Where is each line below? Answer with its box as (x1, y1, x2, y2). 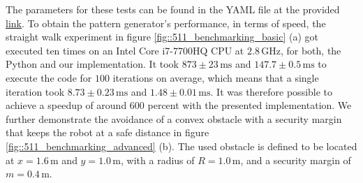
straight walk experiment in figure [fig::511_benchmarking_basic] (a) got (6, 29, 318, 44)
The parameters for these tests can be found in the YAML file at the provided (6, 2, 340, 16)
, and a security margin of (240, 152, 351, 167)
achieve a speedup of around (6, 98, 127, 112)
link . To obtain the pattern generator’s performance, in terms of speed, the (6, 15, 326, 30)
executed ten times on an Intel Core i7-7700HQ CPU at (6, 43, 244, 57)
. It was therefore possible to (210, 84, 333, 98)
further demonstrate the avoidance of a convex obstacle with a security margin (6, 111, 342, 126)
